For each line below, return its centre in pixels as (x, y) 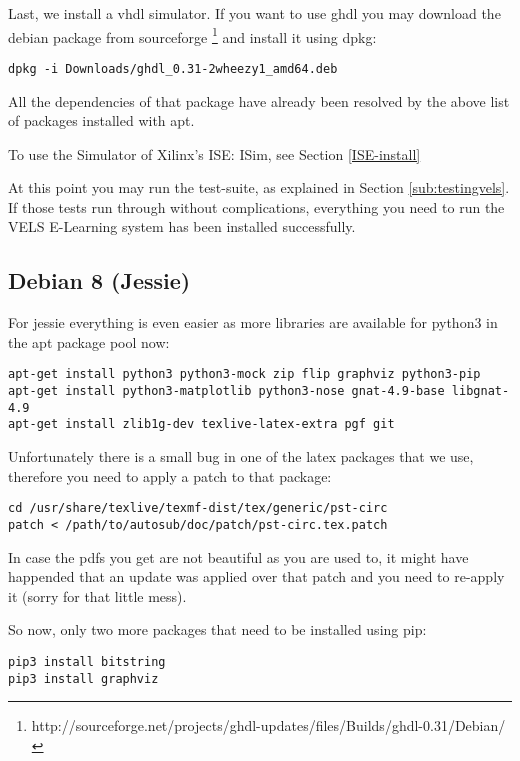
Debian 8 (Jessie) (99, 280)
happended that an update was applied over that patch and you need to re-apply (256, 576)
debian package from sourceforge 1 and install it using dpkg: (192, 35)
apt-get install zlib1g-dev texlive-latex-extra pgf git (201, 424)
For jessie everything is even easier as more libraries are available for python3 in (253, 322)
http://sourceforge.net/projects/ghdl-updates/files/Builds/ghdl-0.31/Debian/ (268, 725)
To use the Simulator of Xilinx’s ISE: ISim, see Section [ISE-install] (214, 153)
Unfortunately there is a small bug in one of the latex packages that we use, (241, 456)
